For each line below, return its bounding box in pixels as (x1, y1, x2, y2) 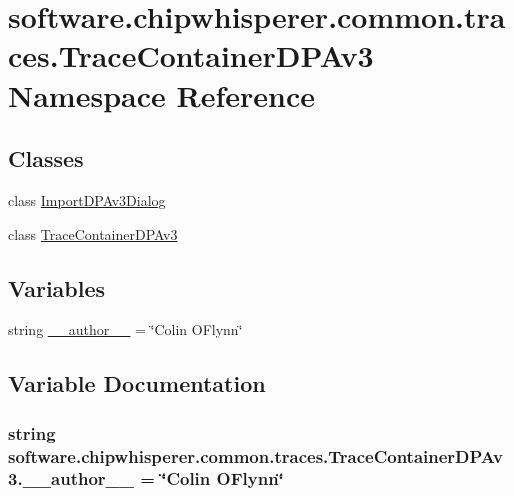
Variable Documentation (8, 368, 266, 399)
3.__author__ (8, 466, 135, 491)
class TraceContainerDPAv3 (8, 223, 178, 244)
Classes (8, 143, 84, 174)
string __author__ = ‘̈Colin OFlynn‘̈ (8, 319, 243, 340)
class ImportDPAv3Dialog (8, 189, 166, 210)
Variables (8, 272, 106, 303)
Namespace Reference (8, 74, 315, 115)
